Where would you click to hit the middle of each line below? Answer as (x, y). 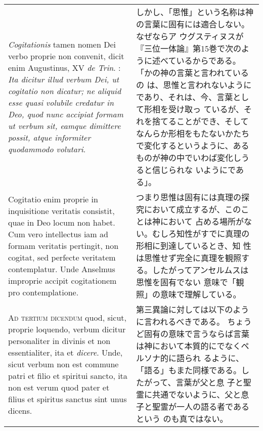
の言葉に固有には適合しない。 (193, 24)
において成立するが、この (193, 209)
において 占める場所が (202, 221)
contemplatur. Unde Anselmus (62, 269)
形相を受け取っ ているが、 (194, 109)
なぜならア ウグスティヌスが (190, 36)
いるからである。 (208, 60)
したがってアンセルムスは (201, 270)
